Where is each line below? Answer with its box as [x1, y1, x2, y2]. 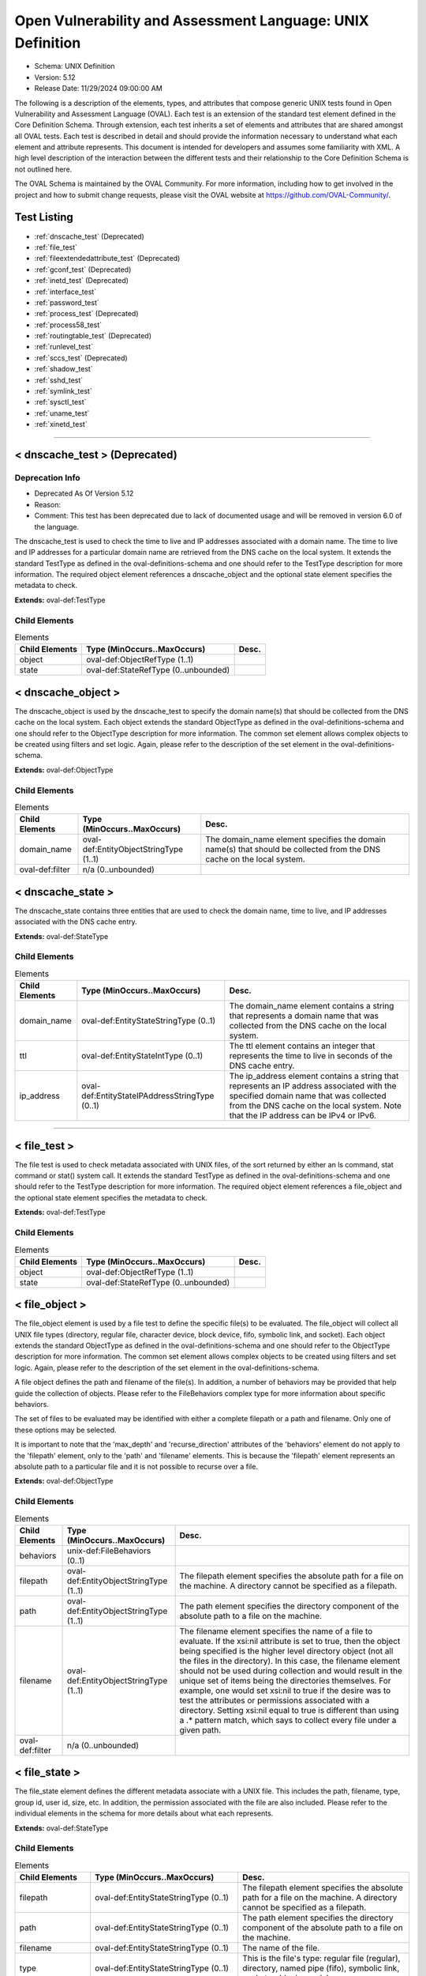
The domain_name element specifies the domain [205, 834, 387, 845]
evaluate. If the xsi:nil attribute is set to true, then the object [179, 1635, 401, 1646]
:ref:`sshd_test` [34, 375, 84, 385]
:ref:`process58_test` [34, 320, 103, 330]
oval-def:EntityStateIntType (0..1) [81, 1050, 204, 1062]
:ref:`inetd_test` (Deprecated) [34, 276, 129, 285]
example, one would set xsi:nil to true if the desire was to [179, 1684, 391, 1695]
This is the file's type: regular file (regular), [241, 1953, 401, 1964]
